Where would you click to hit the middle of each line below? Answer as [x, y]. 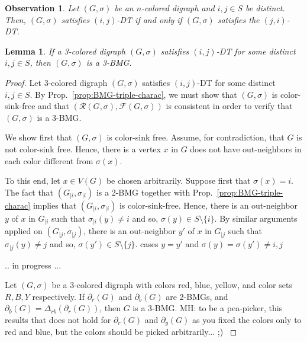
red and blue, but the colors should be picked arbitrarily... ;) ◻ [121, 332]
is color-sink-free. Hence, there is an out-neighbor [208, 205]
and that [54, 106]
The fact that [29, 192]
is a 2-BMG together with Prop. [154, 192]
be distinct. [265, 8]
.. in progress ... [33, 265]
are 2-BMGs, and [197, 296]
